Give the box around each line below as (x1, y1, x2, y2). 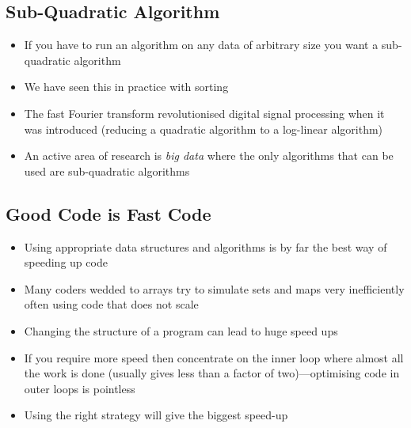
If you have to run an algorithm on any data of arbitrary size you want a (24, 36, 379, 53)
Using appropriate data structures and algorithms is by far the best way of (24, 238, 387, 255)
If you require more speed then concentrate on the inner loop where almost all (24, 349, 404, 366)
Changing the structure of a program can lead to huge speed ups (24, 322, 338, 339)
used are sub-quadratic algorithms (24, 162, 190, 179)
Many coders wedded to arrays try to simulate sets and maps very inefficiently (24, 280, 405, 297)
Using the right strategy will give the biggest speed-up (24, 407, 288, 423)
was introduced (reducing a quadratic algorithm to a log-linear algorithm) (24, 120, 383, 137)
